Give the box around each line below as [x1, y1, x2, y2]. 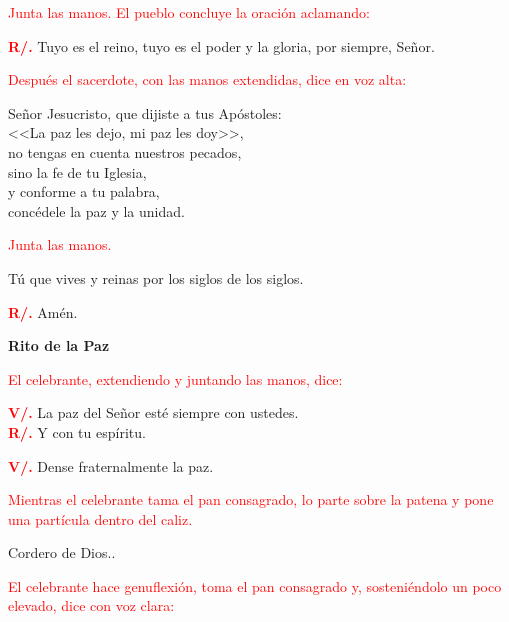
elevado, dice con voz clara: [8, 595, 175, 616]
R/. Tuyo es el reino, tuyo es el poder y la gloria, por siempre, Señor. [8, 35, 435, 56]
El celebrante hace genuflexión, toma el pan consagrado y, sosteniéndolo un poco [8, 575, 502, 596]
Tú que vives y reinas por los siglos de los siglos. [8, 267, 304, 288]
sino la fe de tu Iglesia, [8, 161, 147, 182]
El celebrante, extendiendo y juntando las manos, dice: [8, 368, 343, 389]
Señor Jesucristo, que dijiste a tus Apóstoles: [8, 102, 282, 123]
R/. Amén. [8, 301, 78, 322]
